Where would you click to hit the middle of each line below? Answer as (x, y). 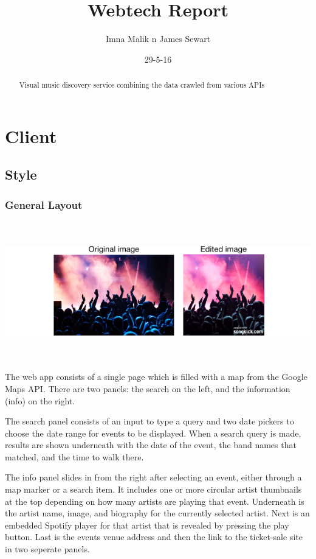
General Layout (44, 204)
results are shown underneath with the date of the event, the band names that (151, 445)
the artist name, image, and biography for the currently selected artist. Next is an (157, 513)
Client (31, 135)
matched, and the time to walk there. (74, 456)
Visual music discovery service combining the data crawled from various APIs (142, 85)
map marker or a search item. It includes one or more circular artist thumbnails (153, 489)
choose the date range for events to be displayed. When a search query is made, (153, 433)
